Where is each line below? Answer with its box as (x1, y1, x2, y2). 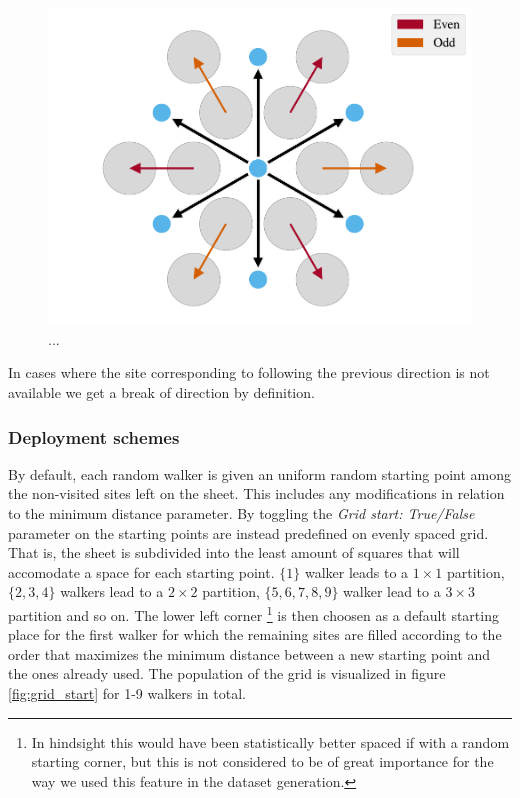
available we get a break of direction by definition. (8, 382, 315, 402)
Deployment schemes (8, 424, 180, 449)
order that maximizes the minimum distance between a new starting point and (8, 643, 491, 664)
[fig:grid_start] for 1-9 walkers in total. (8, 683, 246, 703)
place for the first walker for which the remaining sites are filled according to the (8, 624, 502, 645)
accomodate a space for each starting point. (8, 561, 275, 582)
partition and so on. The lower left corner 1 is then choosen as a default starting (8, 601, 499, 625)
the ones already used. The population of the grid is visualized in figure (8, 663, 446, 684)
